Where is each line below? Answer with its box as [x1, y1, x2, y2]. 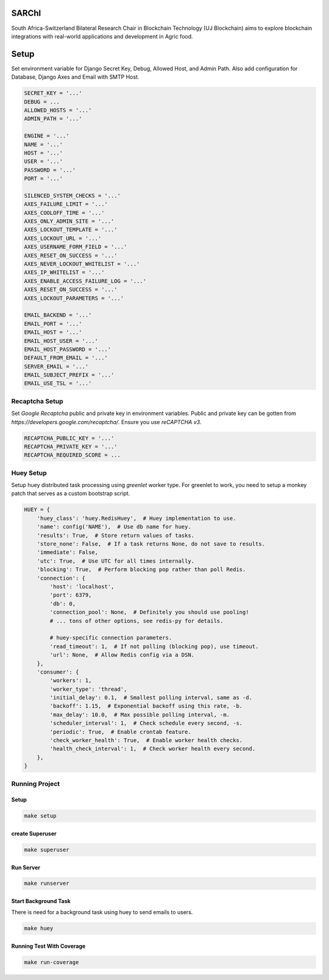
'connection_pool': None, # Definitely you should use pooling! [49, 609, 249, 616]
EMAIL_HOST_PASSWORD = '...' [24, 345, 111, 353]
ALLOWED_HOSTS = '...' [24, 107, 92, 113]
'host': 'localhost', [49, 583, 115, 590]
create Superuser [11, 830, 57, 837]
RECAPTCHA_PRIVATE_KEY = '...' [24, 443, 118, 450]
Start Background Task [11, 898, 71, 905]
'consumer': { [37, 668, 79, 676]
